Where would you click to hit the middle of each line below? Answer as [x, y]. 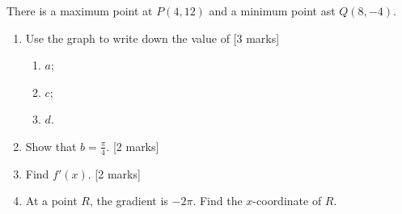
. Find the [218, 201]
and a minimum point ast [272, 10]
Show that [51, 146]
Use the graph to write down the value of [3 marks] [152, 38]
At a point [51, 201]
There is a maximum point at [80, 10]
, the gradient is [129, 201]
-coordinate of [287, 201]
